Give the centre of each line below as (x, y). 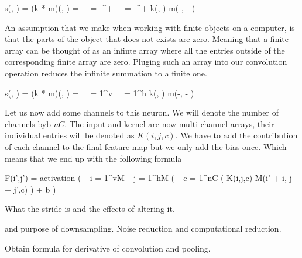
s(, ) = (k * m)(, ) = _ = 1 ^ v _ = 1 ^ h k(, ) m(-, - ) (99, 93)
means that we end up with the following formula (93, 158)
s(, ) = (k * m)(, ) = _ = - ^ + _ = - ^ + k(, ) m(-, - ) (100, 8)
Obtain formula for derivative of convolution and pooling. (108, 248)
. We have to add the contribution (236, 135)
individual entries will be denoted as (70, 135)
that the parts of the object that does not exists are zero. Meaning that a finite (147, 39)
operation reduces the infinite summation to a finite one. (106, 73)
